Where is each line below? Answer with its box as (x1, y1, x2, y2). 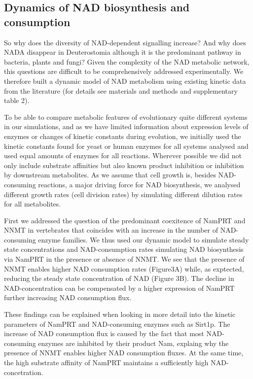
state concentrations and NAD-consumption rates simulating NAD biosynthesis (4, 244, 244, 254)
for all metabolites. (4, 199, 61, 209)
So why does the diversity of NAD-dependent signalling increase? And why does (4, 37, 246, 47)
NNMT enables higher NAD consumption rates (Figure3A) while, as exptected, (4, 263, 244, 274)
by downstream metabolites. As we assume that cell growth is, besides (4, 170, 216, 180)
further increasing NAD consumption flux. (4, 292, 132, 303)
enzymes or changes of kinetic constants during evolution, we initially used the (4, 131, 241, 141)
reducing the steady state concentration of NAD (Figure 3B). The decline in (4, 273, 234, 283)
